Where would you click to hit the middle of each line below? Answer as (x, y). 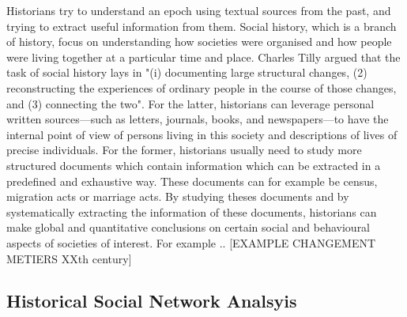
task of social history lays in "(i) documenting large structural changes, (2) (187, 72)
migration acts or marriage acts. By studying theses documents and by (178, 196)
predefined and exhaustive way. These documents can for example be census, (192, 181)
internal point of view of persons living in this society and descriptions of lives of (202, 134)
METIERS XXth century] (69, 258)
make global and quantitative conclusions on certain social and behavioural (188, 227)
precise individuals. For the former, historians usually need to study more (184, 150)
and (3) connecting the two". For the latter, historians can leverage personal (190, 103)
